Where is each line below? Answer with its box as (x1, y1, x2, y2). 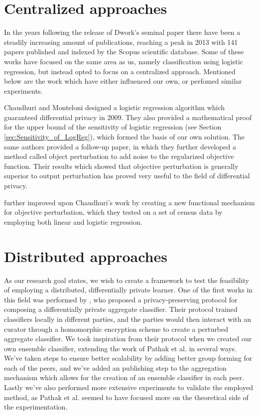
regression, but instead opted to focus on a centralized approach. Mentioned (4, 66, 236, 76)
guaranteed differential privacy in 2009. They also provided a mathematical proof (4, 112, 252, 122)
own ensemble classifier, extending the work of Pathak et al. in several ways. (4, 343, 237, 353)
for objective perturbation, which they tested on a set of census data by (4, 207, 223, 217)
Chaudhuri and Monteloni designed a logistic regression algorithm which (4, 102, 225, 113)
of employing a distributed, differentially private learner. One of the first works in (4, 284, 253, 295)
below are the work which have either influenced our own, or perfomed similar (4, 76, 242, 86)
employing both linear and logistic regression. (4, 216, 142, 227)
